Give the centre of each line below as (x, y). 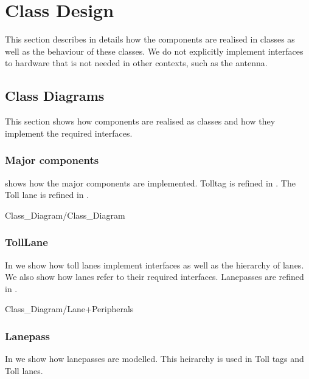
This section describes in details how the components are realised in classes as (150, 39)
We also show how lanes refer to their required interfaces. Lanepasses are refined (154, 277)
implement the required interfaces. (69, 133)
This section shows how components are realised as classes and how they (140, 121)
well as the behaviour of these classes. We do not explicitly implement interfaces (154, 51)
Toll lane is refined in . (47, 195)
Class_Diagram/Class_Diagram (65, 215)
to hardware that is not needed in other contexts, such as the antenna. (136, 63)
